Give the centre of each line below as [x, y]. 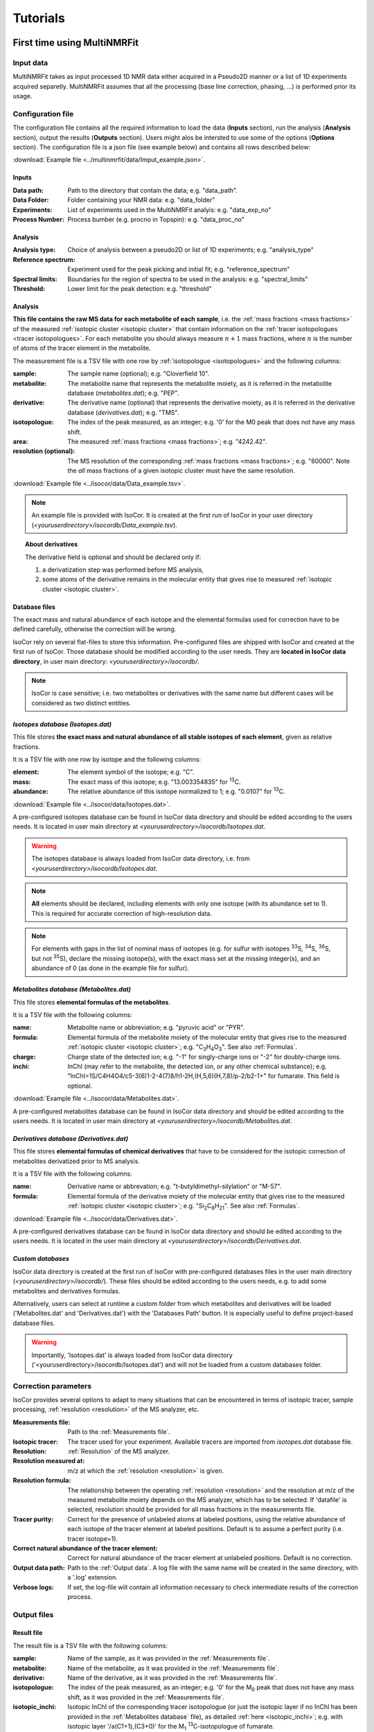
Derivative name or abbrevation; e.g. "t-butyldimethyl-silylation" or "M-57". [175, 1186]
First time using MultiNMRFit [75, 43]
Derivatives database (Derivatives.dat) [70, 1138]
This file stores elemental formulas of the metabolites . [92, 1002]
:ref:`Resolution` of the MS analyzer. [118, 1451]
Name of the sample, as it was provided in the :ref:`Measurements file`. [169, 1659]
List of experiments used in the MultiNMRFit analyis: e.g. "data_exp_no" [169, 210]
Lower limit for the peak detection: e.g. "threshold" [140, 288]
